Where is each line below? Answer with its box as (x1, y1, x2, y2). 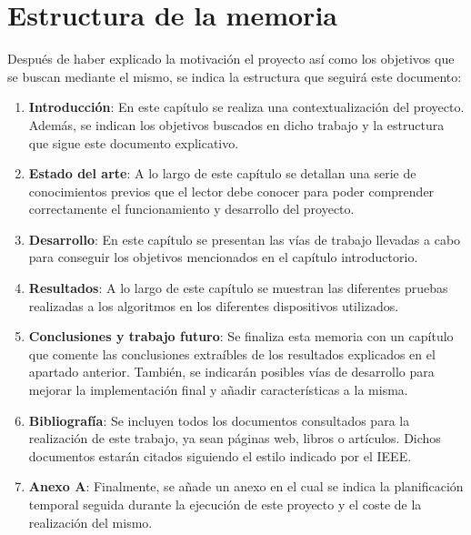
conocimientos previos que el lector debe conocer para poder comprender (28, 181, 435, 200)
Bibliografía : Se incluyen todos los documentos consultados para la (28, 410, 410, 429)
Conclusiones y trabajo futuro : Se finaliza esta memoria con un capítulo (28, 327, 454, 346)
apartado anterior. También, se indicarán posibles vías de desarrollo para (28, 362, 435, 381)
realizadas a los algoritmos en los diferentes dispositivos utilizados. (28, 296, 399, 315)
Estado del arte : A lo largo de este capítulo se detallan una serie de (28, 164, 416, 183)
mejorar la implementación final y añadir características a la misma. (28, 380, 408, 399)
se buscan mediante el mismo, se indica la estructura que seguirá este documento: (7, 66, 462, 86)
